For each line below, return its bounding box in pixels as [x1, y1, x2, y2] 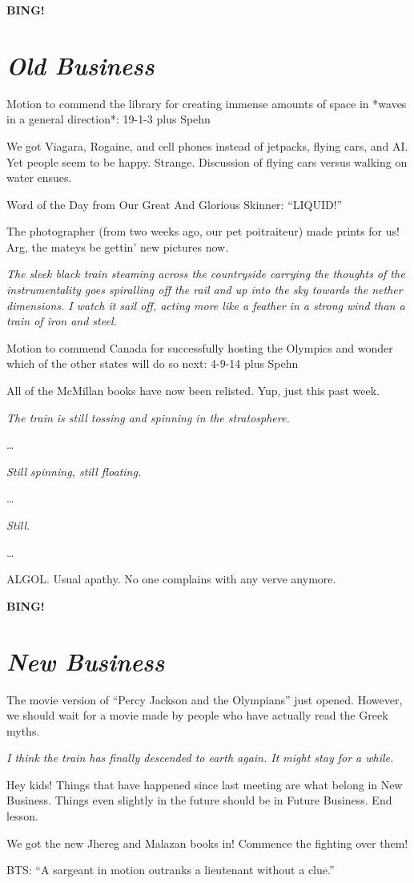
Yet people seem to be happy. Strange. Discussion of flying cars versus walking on [6, 153, 408, 170]
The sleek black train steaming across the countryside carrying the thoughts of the [6, 265, 405, 282]
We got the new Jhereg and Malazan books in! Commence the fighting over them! [6, 834, 408, 851]
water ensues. [6, 169, 72, 186]
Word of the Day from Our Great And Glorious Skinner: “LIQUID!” [6, 196, 343, 212]
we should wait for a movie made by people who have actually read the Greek [6, 707, 388, 724]
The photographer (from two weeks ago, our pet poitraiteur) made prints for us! [6, 223, 400, 240]
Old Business [6, 48, 155, 82]
